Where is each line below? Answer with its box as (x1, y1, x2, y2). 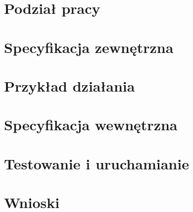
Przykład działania (4, 75, 135, 96)
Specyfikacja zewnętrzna (4, 37, 174, 57)
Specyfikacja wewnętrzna (4, 114, 178, 135)
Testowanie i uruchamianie (4, 153, 189, 173)
